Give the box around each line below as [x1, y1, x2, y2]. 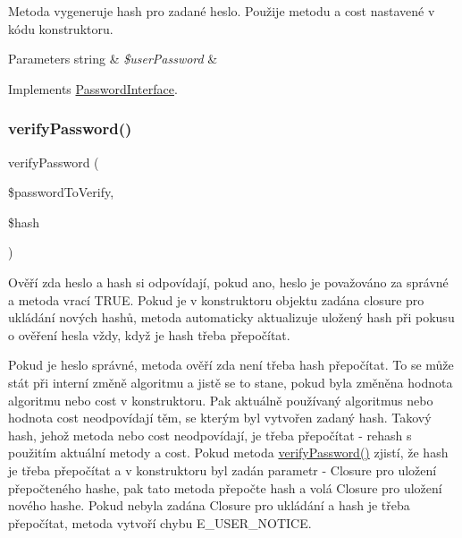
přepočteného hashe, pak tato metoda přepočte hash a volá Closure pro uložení [8, 478, 442, 497]
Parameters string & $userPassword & [8, 49, 218, 68]
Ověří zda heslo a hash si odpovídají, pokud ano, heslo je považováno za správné [8, 272, 449, 291]
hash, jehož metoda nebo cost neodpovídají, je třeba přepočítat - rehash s [8, 425, 412, 444]
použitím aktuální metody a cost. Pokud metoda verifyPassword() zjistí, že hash [8, 443, 449, 462]
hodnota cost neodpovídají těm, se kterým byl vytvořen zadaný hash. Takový [8, 408, 432, 427]
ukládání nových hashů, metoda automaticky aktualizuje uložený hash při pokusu [8, 308, 455, 327]
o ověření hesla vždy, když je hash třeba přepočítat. [8, 325, 290, 344]
